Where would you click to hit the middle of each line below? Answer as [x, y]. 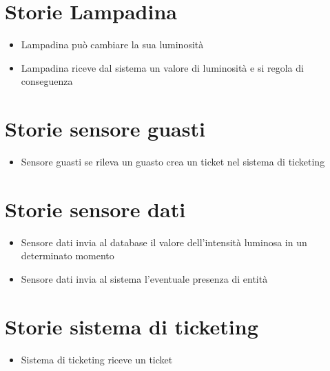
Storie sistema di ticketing [132, 326]
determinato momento [68, 255]
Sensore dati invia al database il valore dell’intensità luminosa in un [164, 242]
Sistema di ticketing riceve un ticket [97, 359]
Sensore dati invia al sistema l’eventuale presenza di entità [144, 278]
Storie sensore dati [95, 209]
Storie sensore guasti [105, 129]
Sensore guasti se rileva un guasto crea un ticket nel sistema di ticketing [173, 162]
